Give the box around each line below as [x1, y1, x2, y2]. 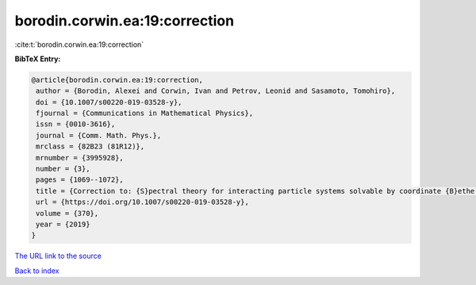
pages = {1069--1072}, [36, 175, 125, 184]
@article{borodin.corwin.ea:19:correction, [31, 75, 204, 84]
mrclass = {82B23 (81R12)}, [36, 142, 145, 151]
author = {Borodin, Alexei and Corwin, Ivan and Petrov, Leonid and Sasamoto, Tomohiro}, [36, 87, 396, 95]
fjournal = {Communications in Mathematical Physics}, [36, 109, 254, 118]
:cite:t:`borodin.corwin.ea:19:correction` [14, 40, 144, 49]
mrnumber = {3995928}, [36, 153, 125, 162]
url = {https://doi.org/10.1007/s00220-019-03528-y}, [36, 198, 249, 206]
